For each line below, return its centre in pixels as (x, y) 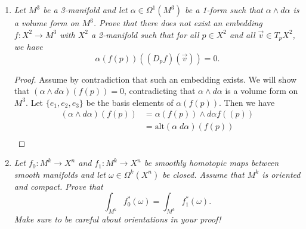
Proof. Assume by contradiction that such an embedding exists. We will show (155, 79)
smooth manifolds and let (60, 174)
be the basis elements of (130, 102)
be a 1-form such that (224, 10)
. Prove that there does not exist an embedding (178, 23)
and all (242, 34)
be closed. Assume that (203, 174)
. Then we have (247, 102)
